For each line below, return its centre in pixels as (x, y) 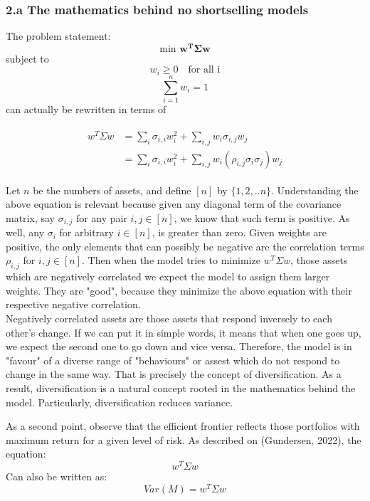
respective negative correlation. (73, 304)
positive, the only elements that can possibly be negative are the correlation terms (185, 246)
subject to (27, 58)
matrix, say (30, 217)
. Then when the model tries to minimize (171, 260)
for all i (204, 70)
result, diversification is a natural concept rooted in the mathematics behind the (181, 388)
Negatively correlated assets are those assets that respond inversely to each (169, 318)
